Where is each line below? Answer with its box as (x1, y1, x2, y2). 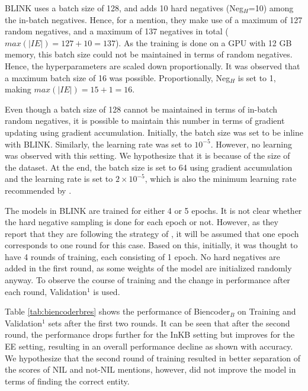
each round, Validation (5, 285, 87, 297)
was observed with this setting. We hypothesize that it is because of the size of (5, 149, 290, 162)
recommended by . (5, 184, 72, 196)
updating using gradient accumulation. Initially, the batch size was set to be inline (5, 126, 303, 138)
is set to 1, (238, 71, 276, 84)
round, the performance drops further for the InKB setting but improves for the (5, 328, 295, 341)
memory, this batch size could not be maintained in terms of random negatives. (5, 48, 293, 60)
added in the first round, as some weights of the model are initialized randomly (5, 262, 292, 274)
